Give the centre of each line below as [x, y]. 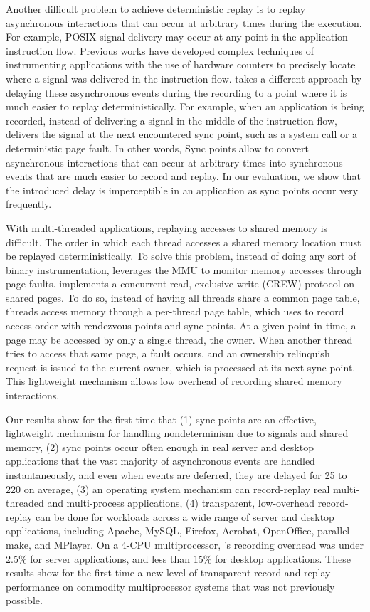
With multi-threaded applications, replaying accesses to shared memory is [167, 227]
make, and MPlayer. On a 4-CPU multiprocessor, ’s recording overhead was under [185, 544]
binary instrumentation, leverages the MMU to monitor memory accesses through [184, 269]
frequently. [29, 204]
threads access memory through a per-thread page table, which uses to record [175, 311]
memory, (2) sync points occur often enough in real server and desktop [160, 447]
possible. [24, 600]
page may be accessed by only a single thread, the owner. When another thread [179, 339]
